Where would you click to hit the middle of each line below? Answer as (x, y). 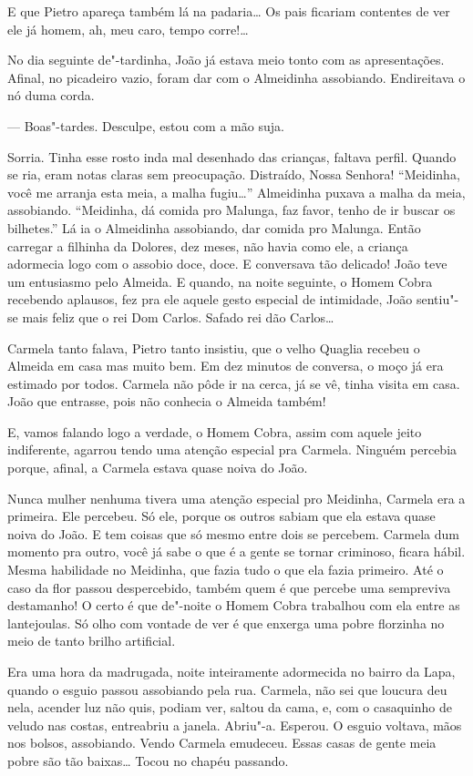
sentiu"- (437, 299)
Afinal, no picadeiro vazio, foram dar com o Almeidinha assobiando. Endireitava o (236, 77)
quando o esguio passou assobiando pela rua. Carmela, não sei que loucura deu (227, 689)
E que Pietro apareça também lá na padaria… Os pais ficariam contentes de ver (229, 11)
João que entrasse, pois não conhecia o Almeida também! (167, 401)
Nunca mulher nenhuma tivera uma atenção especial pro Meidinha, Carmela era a (236, 498)
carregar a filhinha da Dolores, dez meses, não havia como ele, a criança (208, 245)
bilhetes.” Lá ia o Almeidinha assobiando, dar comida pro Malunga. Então (214, 227)
